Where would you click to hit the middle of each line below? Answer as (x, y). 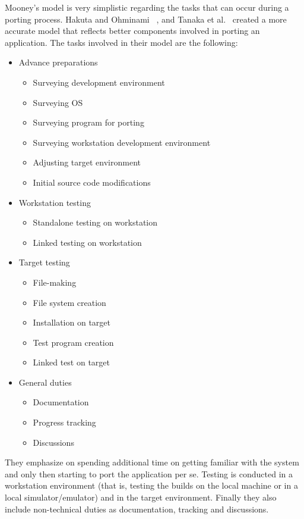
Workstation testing (55, 202)
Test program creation (73, 342)
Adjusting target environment (87, 162)
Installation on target (72, 322)
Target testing (44, 262)
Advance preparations (58, 62)
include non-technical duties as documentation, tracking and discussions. (137, 509)
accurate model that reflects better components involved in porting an (132, 31)
